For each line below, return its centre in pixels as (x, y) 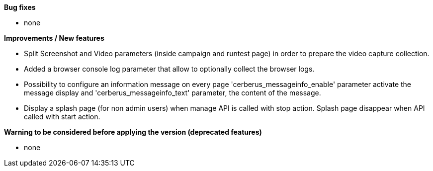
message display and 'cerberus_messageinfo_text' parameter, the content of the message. (173, 93)
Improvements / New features (54, 38)
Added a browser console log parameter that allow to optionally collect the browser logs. (169, 69)
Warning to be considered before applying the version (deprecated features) (133, 132)
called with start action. (62, 117)
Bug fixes (20, 7)
